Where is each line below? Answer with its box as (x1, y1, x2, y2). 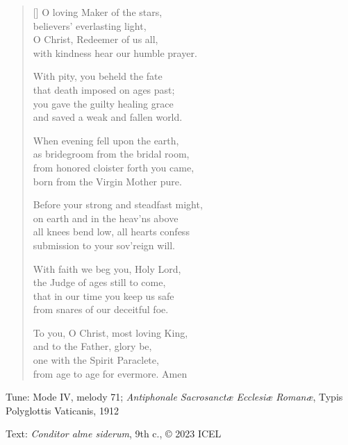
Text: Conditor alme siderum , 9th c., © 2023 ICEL (6, 426, 222, 441)
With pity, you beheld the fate (33, 69, 163, 83)
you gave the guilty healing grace (33, 96, 174, 110)
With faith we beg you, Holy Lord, (33, 261, 181, 276)
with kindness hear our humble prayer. (33, 45, 197, 60)
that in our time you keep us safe (33, 288, 174, 303)
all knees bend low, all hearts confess (33, 224, 190, 239)
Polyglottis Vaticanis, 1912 (6, 403, 119, 417)
